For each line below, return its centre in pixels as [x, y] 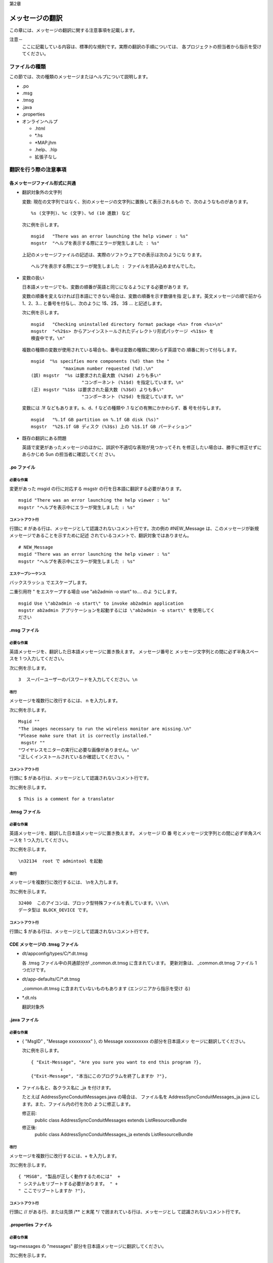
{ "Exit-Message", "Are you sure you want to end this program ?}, [116, 1062]
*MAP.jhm [45, 142]
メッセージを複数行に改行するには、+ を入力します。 [64, 1156]
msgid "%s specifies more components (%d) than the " [100, 361]
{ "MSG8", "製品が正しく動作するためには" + [70, 1177]
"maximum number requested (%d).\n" [108, 368]
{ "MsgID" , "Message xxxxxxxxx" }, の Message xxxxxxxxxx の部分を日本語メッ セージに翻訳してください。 [135, 1041]
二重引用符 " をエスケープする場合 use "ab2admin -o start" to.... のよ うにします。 [94, 592]
